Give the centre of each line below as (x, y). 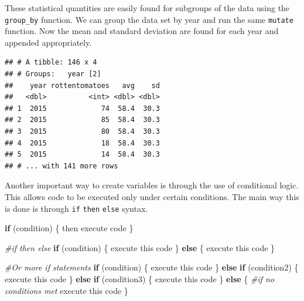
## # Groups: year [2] (53, 74)
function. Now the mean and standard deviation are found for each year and (142, 31)
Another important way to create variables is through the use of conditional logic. (152, 185)
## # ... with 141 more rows (62, 166)
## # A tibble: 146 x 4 (51, 62)
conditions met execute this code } (66, 290)
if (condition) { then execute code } (69, 228)
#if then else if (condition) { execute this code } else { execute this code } (140, 247)
